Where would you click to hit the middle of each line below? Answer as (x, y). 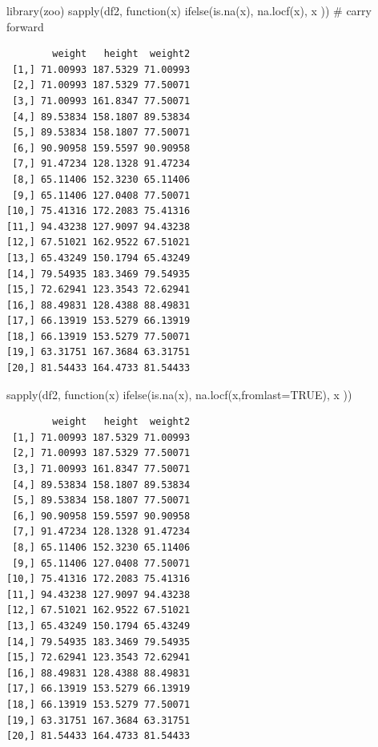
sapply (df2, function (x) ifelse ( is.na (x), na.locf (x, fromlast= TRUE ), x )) (179, 394)
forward (25, 26)
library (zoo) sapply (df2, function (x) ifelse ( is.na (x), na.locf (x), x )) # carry (189, 10)
